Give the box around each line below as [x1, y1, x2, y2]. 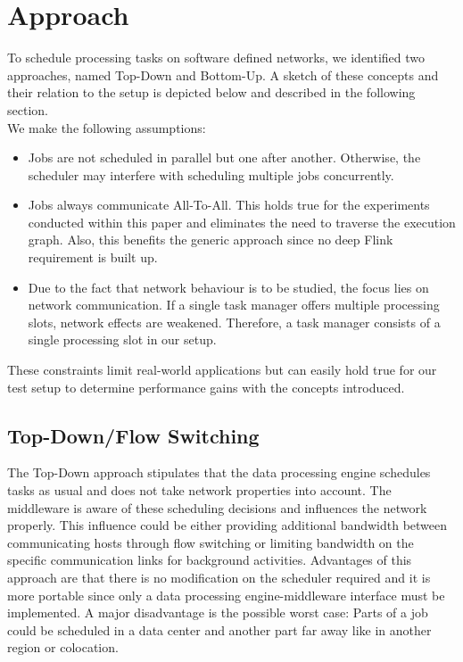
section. [7, 100, 48, 119]
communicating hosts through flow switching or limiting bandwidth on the [7, 533, 414, 551]
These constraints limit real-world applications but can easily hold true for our [7, 360, 437, 379]
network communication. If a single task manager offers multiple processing [28, 295, 440, 314]
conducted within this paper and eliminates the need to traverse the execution [28, 212, 456, 231]
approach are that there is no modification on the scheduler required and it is [7, 567, 431, 586]
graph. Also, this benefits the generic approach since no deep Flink [28, 230, 393, 249]
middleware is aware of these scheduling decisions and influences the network [7, 498, 427, 517]
